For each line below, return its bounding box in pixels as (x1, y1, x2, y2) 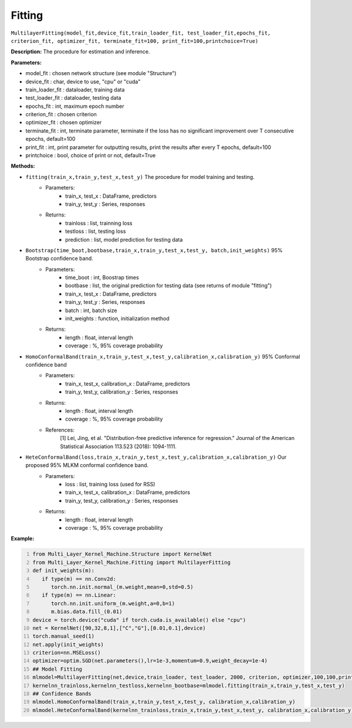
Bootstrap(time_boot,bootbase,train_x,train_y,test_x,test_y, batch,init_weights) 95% (25, 246, 283, 253)
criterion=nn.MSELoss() (32, 649, 101, 656)
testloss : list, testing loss (65, 228, 126, 235)
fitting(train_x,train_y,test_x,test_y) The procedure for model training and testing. (25, 173, 255, 180)
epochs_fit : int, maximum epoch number (25, 103, 124, 110)
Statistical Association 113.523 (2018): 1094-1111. (60, 443, 177, 450)
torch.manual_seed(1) (32, 633, 95, 639)
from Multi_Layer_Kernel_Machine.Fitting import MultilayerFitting (32, 559, 231, 566)
